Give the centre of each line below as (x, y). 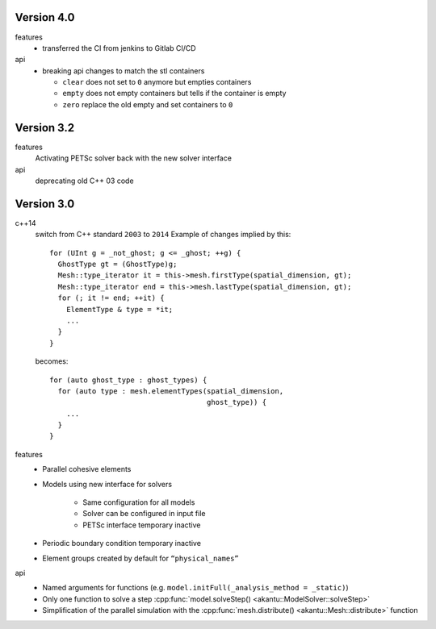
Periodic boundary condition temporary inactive (122, 544)
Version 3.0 (45, 204)
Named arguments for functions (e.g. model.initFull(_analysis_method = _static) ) (195, 588)
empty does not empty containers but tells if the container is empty (174, 94)
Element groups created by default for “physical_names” (140, 558)
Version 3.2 (45, 128)
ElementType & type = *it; (119, 309)
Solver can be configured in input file (144, 514)
